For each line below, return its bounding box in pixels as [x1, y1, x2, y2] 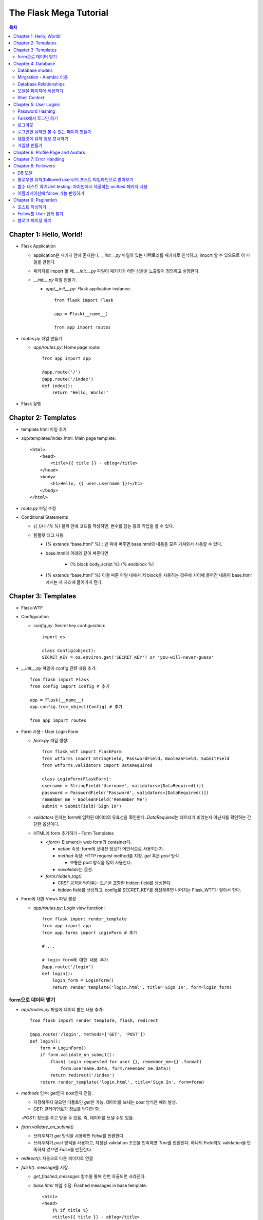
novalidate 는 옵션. [57, 866, 94, 872]
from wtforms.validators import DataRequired [42, 763, 153, 768]
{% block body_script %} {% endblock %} [70, 561, 154, 567]
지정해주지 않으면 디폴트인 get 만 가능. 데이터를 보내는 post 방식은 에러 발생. [33, 1099, 177, 1105]
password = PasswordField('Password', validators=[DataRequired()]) [42, 790, 209, 795]
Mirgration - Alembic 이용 [18, 74, 68, 80]
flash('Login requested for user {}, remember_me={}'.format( [50, 1059, 202, 1064]
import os [42, 634, 65, 639]
